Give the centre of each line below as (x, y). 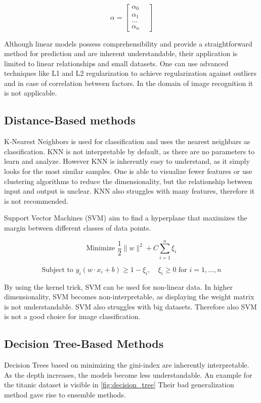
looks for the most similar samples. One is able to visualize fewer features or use (128, 171)
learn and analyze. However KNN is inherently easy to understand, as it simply (127, 161)
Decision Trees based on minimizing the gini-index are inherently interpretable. (127, 365)
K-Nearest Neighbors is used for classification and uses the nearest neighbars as (127, 141)
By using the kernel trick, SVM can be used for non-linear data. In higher (119, 286)
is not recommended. (36, 200)
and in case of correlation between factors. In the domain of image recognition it (129, 83)
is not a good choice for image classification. (72, 316)
